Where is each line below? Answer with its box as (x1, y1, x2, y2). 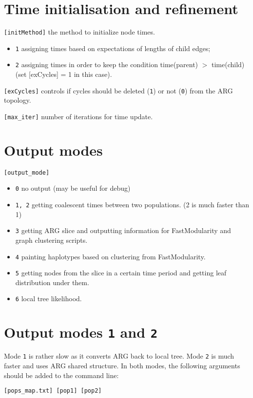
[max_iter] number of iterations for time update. (4, 111, 153, 121)
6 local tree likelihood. (15, 293, 82, 304)
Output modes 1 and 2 (4, 322, 158, 342)
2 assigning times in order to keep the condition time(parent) (15, 59, 198, 70)
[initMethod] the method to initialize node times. (4, 27, 155, 37)
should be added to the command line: (4, 370, 119, 380)
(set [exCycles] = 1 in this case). (15, 69, 112, 79)
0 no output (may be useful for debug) (15, 183, 131, 193)
